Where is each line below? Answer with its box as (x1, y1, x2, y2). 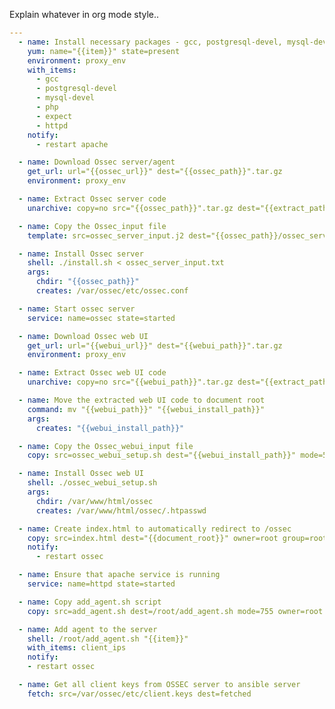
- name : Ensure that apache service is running (18, 570, 221, 580)
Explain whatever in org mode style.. (9, 9, 160, 20)
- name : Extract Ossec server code (18, 194, 167, 204)
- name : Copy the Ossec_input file (18, 221, 167, 231)
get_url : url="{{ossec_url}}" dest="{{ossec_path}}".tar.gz (27, 167, 283, 177)
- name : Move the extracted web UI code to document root (18, 395, 266, 405)
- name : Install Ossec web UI (18, 469, 144, 479)
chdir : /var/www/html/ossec (35, 496, 154, 506)
